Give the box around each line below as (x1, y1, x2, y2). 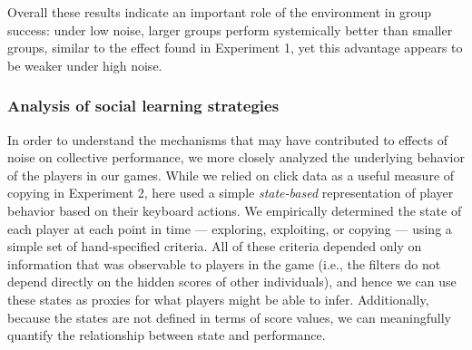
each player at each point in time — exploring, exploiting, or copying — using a (7, 219, 452, 238)
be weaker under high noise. (7, 55, 162, 74)
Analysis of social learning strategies (7, 94, 280, 117)
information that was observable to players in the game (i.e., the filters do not (7, 254, 441, 273)
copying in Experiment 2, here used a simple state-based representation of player (7, 183, 454, 202)
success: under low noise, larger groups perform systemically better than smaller (7, 20, 453, 39)
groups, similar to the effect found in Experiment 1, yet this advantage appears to (7, 38, 463, 57)
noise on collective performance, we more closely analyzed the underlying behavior (7, 148, 465, 167)
